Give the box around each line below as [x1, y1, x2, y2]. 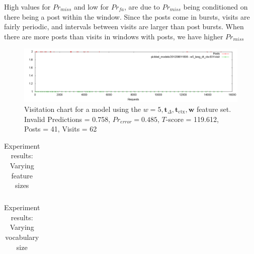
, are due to [124, 2, 160, 12]
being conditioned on [183, 2, 248, 12]
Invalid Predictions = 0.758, [24, 113, 111, 124]
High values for [4, 2, 51, 12]
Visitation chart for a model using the [24, 103, 141, 114]
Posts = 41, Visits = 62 [24, 123, 97, 134]
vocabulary [5, 232, 39, 242]
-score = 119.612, [165, 113, 219, 124]
